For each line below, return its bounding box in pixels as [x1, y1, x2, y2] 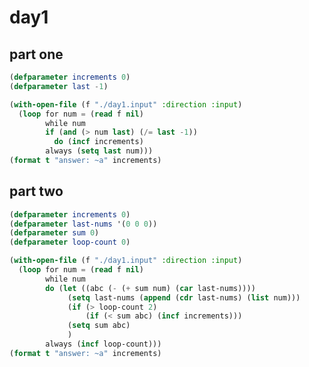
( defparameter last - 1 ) [9, 81, 109, 91]
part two [9, 183, 64, 200]
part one [9, 46, 64, 63]
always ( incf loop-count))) [45, 339, 162, 350]
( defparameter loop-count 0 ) [9, 237, 131, 248]
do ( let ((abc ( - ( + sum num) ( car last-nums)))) [45, 283, 256, 293]
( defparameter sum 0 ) [9, 228, 100, 238]
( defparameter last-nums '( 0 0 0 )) [9, 219, 158, 229]
